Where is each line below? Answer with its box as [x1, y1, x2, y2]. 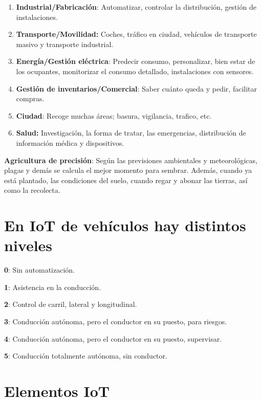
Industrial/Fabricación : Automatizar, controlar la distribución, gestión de [16, 2, 256, 12]
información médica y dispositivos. [16, 137, 124, 148]
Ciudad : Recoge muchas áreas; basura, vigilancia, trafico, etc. [16, 110, 212, 121]
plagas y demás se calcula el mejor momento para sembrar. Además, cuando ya [4, 165, 252, 175]
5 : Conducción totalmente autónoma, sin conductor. [4, 350, 167, 361]
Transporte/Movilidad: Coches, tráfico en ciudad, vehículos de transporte [16, 29, 257, 39]
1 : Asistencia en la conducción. [4, 281, 101, 292]
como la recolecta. [4, 185, 60, 195]
